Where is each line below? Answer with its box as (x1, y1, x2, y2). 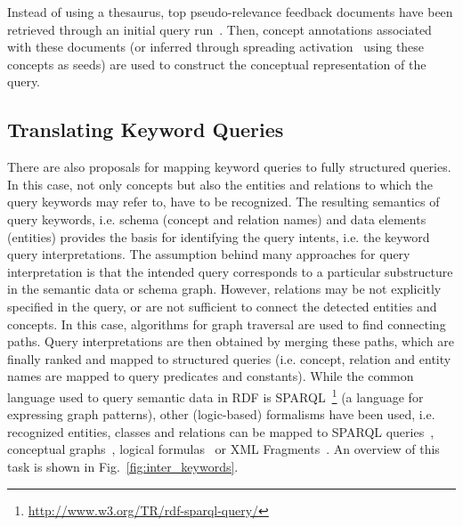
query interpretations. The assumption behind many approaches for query (7, 245, 410, 263)
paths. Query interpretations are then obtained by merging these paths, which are (7, 332, 454, 351)
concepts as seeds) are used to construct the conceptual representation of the (7, 54, 426, 73)
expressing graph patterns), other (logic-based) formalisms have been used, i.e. (7, 405, 435, 424)
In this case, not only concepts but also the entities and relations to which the (7, 174, 434, 193)
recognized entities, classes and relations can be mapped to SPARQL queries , (7, 422, 435, 441)
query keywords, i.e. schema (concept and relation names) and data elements (7, 209, 426, 228)
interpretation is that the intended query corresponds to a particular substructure (7, 262, 453, 280)
